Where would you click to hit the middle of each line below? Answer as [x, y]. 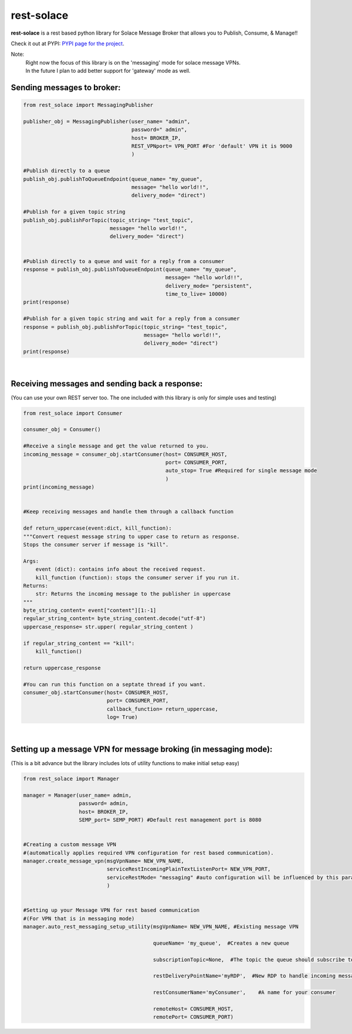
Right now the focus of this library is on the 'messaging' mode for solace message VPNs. [133, 62]
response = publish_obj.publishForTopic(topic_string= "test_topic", [125, 327]
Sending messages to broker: [66, 87]
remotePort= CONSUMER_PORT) [193, 1017]
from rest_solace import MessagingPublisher [88, 105]
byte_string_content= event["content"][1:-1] [90, 610]
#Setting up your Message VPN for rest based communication [111, 910]
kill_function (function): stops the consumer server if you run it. [138, 577]
